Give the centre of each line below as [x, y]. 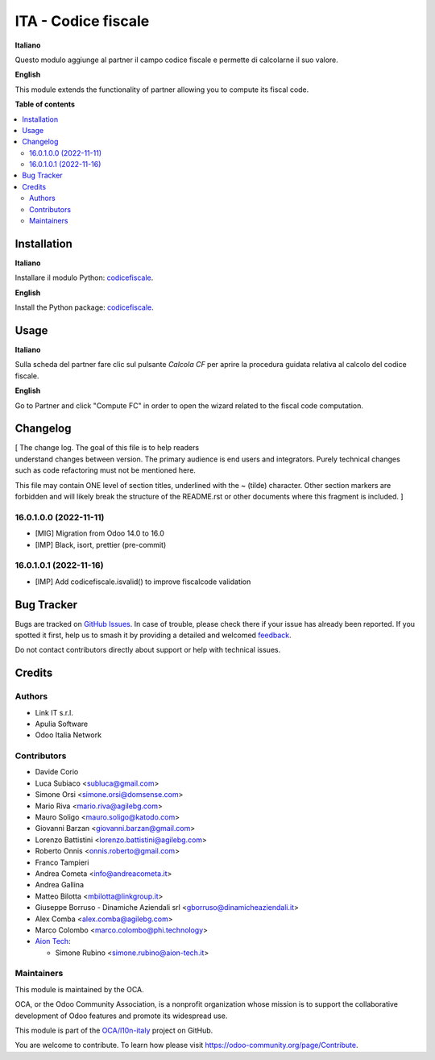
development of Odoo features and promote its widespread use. [121, 1016]
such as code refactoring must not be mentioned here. [106, 470]
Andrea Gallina [60, 885]
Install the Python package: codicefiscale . [84, 307]
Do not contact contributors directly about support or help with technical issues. [148, 650]
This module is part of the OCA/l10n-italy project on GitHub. [114, 1031]
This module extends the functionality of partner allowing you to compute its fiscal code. [162, 90]
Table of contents [45, 104]
